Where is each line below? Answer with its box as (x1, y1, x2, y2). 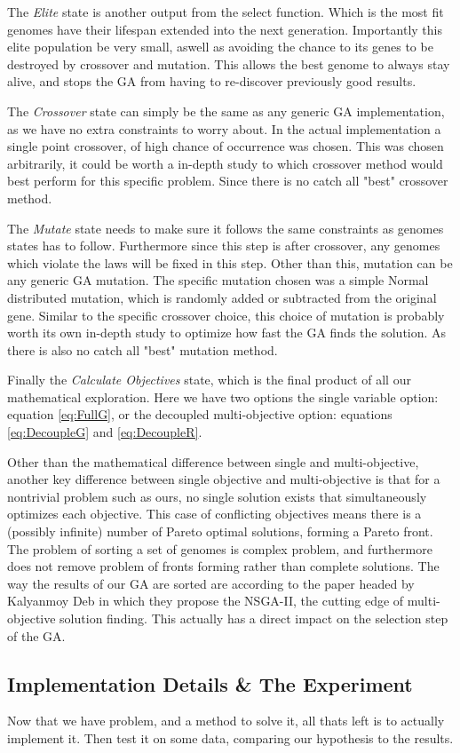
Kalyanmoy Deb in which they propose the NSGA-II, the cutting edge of (7, 591, 404, 610)
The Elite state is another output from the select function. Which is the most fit (7, 3, 444, 20)
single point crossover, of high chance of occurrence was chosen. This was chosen (7, 137, 444, 155)
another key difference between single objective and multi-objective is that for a (7, 470, 440, 488)
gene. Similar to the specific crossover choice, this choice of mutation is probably (7, 305, 445, 324)
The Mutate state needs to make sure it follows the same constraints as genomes (7, 218, 444, 237)
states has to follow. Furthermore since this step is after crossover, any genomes (7, 236, 440, 255)
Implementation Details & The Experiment (7, 670, 413, 697)
